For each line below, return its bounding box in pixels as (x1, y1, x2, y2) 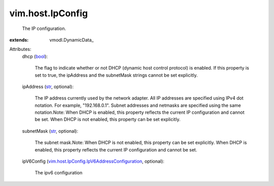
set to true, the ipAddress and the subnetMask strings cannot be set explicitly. (35, 72, 198, 78)
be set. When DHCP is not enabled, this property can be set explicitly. (35, 116, 181, 122)
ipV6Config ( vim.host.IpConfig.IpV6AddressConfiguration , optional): (22, 158, 164, 165)
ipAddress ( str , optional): (22, 83, 74, 89)
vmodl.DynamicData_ (49, 37, 94, 43)
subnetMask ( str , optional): (22, 128, 79, 134)
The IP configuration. (22, 25, 66, 32)
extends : (9, 37, 29, 43)
